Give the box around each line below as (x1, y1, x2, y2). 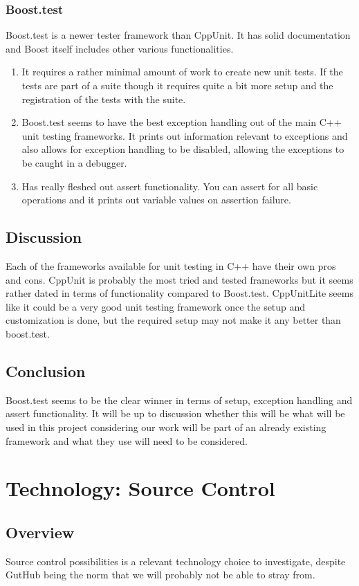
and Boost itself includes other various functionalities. (6, 41, 234, 55)
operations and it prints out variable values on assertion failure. (21, 192, 291, 207)
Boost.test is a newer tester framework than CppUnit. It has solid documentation (6, 28, 351, 42)
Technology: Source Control (6, 474, 275, 502)
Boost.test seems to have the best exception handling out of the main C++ (21, 115, 342, 129)
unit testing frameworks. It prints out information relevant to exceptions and (21, 128, 348, 143)
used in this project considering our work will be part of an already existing (6, 419, 326, 434)
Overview (6, 521, 75, 542)
